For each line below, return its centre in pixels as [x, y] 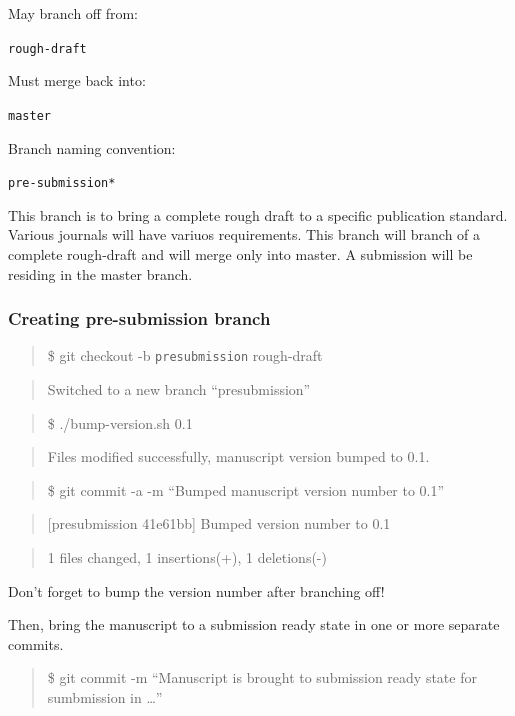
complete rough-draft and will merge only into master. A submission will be [240, 253]
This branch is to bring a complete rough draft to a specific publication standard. [258, 214]
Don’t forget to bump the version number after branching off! [196, 590]
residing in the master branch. [100, 273]
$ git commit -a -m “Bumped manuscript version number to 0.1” [246, 489]
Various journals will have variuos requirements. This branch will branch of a [244, 234]
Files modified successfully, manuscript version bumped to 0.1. [238, 456]
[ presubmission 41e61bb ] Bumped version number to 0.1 [219, 523]
